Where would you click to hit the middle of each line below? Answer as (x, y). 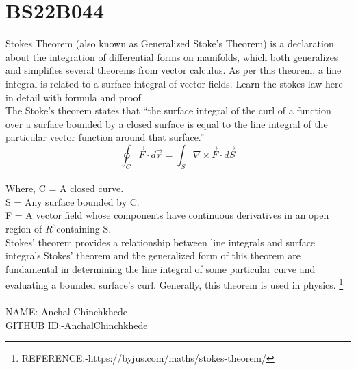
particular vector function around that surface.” (105, 137)
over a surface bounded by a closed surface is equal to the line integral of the (167, 123)
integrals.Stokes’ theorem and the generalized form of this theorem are (153, 255)
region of (24, 229)
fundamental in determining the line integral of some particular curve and (161, 268)
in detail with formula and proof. (75, 97)
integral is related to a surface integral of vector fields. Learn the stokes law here (174, 83)
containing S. (84, 229)
